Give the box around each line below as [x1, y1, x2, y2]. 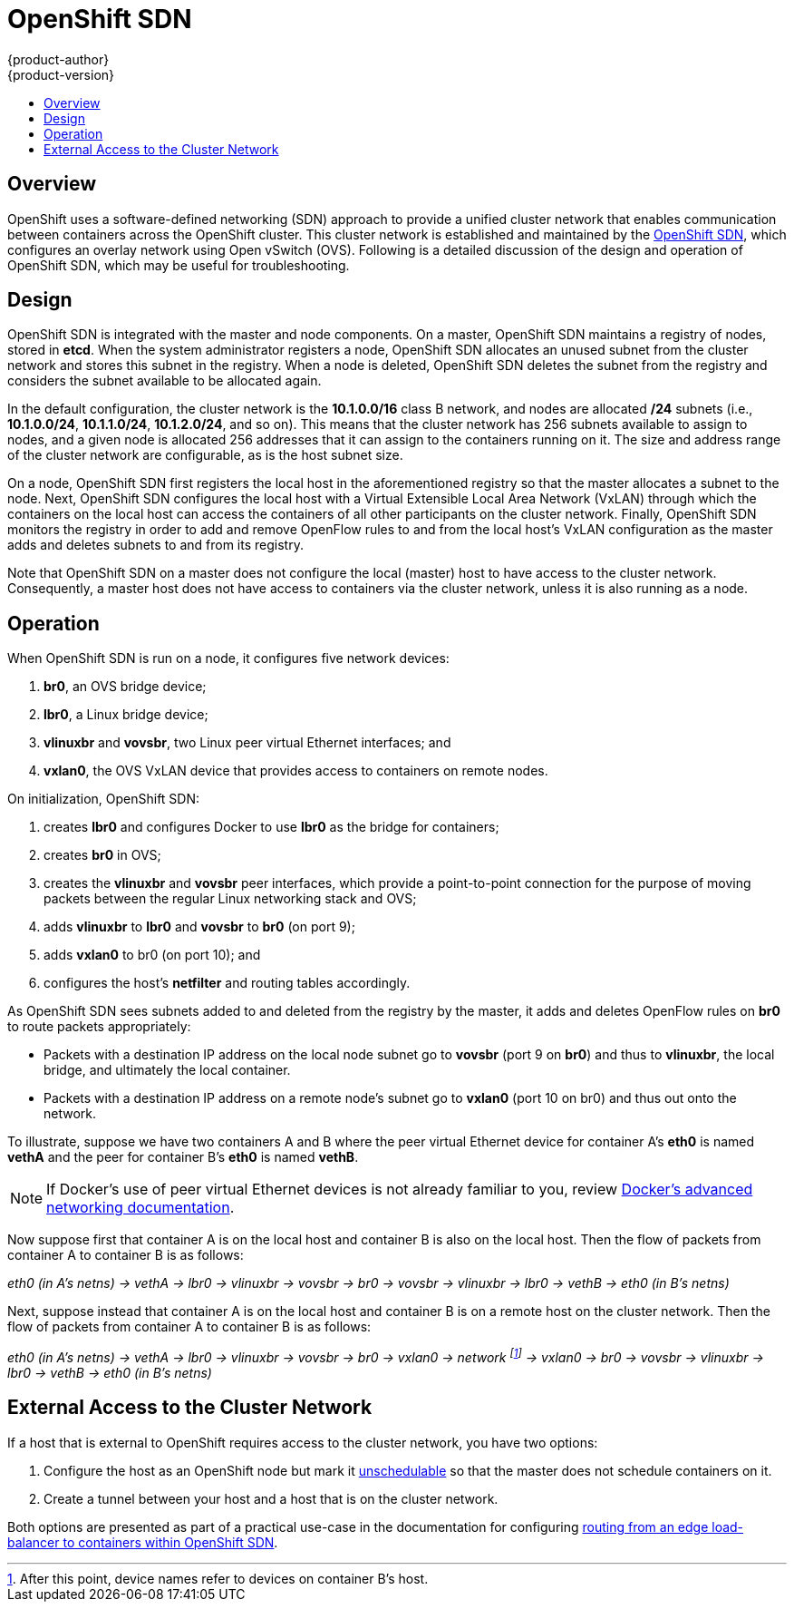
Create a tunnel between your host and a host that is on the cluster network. [44, 1490, 499, 1507]
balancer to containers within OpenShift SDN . [7, 1534, 278, 1550]
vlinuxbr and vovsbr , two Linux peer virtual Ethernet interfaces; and [44, 735, 451, 751]
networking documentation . [46, 1198, 235, 1217]
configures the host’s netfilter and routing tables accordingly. [44, 975, 411, 991]
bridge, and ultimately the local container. [44, 1062, 291, 1078]
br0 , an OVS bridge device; [44, 678, 207, 695]
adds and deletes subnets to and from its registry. [7, 537, 304, 553]
